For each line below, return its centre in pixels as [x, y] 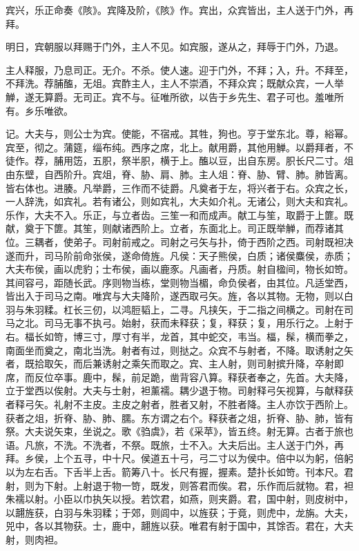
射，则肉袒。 [35, 539]
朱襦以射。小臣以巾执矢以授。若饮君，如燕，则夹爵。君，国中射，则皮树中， [179, 499]
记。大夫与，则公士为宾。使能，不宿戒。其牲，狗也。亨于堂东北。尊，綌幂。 [179, 134]
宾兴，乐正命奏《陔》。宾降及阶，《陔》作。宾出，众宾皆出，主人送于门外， [175, 10]
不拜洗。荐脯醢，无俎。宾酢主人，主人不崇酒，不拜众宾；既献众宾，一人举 [175, 83]
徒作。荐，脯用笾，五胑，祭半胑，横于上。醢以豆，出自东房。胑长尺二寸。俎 [179, 161]
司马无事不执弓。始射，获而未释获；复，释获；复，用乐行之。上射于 [198, 323]
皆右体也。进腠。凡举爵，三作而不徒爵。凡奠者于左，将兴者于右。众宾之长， [179, 187]
